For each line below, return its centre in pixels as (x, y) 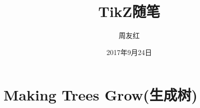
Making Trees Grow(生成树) (100, 95)
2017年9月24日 (129, 52)
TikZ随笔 (129, 11)
